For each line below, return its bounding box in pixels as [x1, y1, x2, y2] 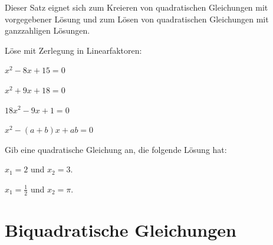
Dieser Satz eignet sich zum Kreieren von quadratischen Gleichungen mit [5, 1, 268, 13]
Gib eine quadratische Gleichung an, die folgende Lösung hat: [5, 143, 227, 155]
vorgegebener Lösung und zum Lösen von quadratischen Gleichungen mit [5, 12, 269, 25]
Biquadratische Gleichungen [5, 217, 237, 241]
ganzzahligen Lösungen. [5, 24, 90, 37]
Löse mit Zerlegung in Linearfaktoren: [5, 44, 142, 56]
